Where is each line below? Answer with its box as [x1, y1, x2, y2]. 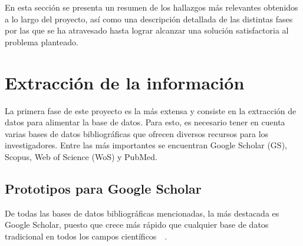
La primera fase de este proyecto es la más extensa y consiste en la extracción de [5, 104, 297, 117]
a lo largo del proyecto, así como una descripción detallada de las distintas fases [5, 12, 293, 25]
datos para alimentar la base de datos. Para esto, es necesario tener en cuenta [5, 116, 285, 128]
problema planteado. [5, 35, 78, 48]
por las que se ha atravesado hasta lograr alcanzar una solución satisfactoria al [5, 24, 289, 36]
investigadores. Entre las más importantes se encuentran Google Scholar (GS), [5, 139, 287, 151]
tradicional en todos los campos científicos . [5, 230, 167, 242]
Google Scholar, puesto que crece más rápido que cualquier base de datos [5, 218, 269, 231]
